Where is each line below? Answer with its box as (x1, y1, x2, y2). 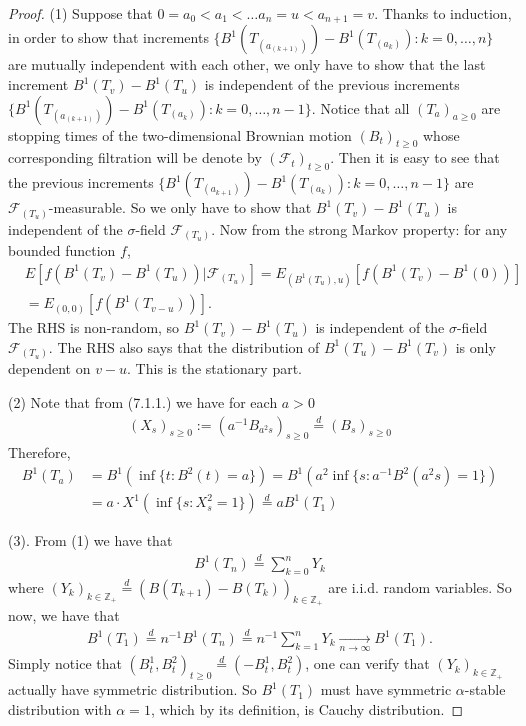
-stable (464, 679, 506, 700)
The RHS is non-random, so (8, 317, 180, 338)
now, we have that (8, 605, 120, 626)
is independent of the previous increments (204, 74, 460, 95)
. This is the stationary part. (127, 358, 302, 379)
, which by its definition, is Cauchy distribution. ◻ (150, 698, 464, 719)
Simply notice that (8, 653, 122, 674)
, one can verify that (305, 653, 430, 674)
